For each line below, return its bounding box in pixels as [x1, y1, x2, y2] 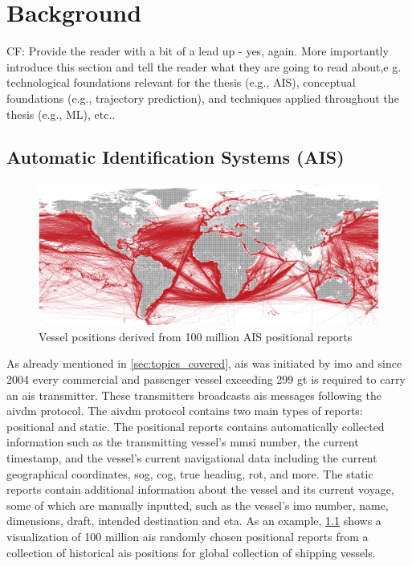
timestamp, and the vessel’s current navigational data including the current [6, 450, 377, 466]
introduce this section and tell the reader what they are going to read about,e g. [6, 58, 402, 75]
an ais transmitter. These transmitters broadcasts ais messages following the [6, 386, 381, 403]
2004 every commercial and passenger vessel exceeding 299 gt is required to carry [6, 371, 406, 388]
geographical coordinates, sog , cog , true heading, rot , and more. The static [6, 465, 373, 482]
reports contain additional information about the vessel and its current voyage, [6, 481, 394, 498]
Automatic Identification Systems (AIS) [6, 145, 345, 169]
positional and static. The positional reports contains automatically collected [6, 417, 385, 434]
